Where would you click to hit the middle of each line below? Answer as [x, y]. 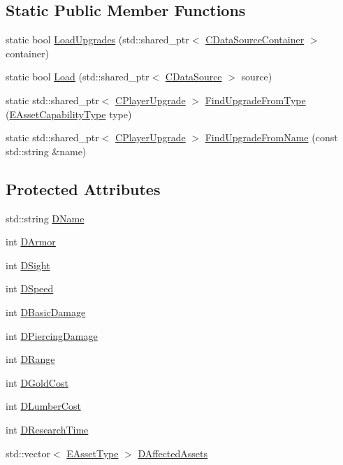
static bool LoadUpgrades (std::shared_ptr [97, 40]
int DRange [30, 359]
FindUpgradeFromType [255, 100]
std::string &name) [46, 151]
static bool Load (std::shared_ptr [78, 77]
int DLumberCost [43, 406]
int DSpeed [30, 288]
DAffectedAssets [173, 453]
